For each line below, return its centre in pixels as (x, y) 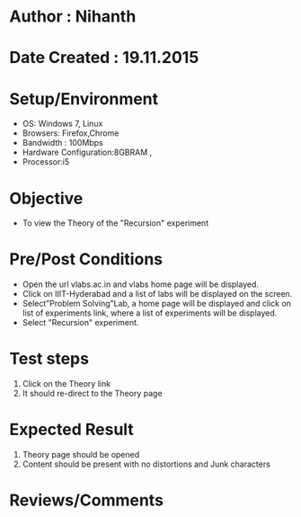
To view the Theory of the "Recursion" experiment (115, 223)
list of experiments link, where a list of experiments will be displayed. (150, 313)
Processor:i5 (46, 162)
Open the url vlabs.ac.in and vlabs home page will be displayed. (140, 284)
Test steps (49, 359)
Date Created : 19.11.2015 (104, 58)
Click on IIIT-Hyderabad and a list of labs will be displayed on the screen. (157, 294)
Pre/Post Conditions (86, 259)
